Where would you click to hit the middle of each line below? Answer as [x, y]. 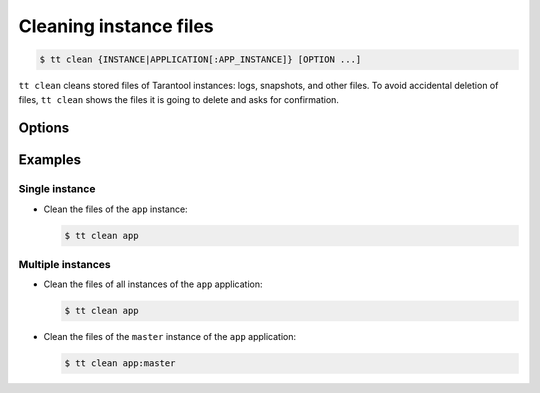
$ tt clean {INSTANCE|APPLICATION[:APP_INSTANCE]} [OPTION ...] [200, 59]
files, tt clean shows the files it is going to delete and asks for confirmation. [179, 99]
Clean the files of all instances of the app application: [153, 284]
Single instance [57, 189]
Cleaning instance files [116, 26]
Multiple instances [64, 265]
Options [44, 128]
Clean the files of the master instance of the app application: [170, 337]
